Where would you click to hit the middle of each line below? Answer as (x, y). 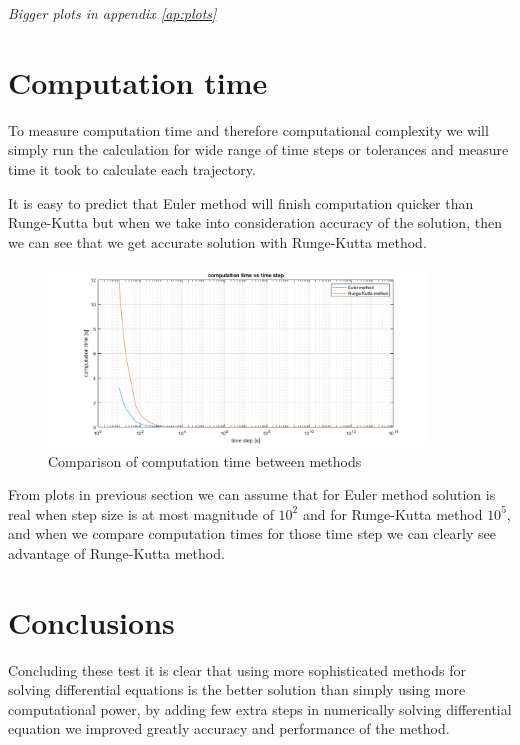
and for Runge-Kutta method (392, 513)
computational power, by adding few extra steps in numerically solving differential (260, 708)
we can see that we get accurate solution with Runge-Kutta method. (217, 241)
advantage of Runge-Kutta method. (116, 552)
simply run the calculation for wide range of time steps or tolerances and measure (258, 149)
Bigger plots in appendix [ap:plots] (112, 13)
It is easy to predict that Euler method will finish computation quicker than (241, 202)
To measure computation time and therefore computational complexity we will (248, 129)
